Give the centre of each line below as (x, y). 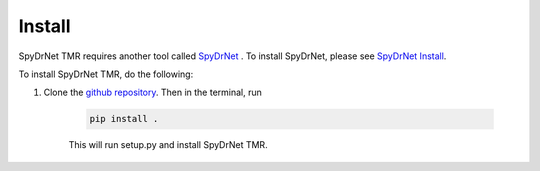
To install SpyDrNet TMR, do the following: (106, 74)
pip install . (124, 119)
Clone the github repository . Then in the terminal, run (152, 92)
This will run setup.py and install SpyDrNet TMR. (168, 145)
